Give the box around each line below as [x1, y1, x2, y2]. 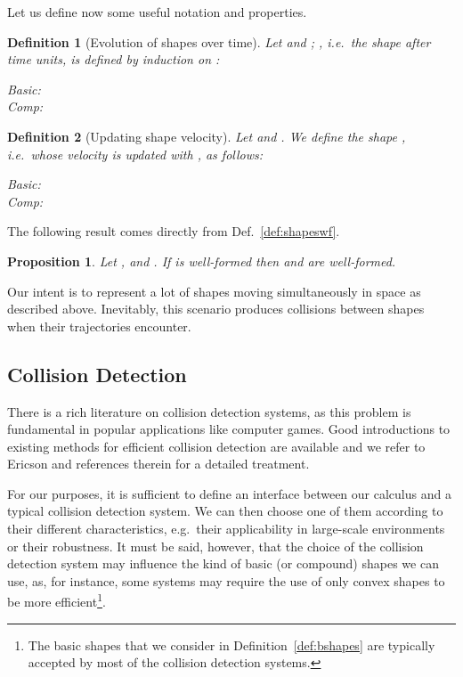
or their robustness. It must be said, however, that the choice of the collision [7, 536, 424, 555]
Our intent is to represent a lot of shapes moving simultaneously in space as [7, 281, 421, 300]
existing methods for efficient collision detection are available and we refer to [7, 436, 426, 455]
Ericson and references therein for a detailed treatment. [7, 454, 310, 473]
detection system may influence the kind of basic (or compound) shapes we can [7, 554, 439, 573]
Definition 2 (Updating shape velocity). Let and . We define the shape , [7, 126, 406, 145]
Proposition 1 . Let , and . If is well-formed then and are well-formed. [7, 251, 396, 270]
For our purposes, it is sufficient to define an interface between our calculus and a [7, 484, 451, 502]
